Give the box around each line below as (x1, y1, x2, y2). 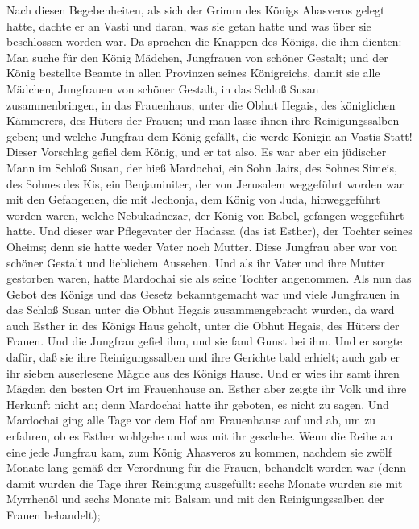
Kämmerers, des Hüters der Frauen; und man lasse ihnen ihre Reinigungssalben (6, 112, 400, 129)
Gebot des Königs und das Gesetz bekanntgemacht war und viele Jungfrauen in (6, 285, 400, 302)
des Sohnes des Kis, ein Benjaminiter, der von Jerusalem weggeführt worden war (6, 175, 404, 192)
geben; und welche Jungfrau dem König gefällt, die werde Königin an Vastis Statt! (6, 127, 413, 144)
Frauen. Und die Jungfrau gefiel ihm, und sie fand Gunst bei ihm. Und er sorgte (6, 333, 403, 349)
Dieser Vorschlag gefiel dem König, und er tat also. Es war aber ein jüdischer (6, 143, 387, 160)
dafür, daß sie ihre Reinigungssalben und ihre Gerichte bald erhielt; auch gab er (6, 349, 400, 366)
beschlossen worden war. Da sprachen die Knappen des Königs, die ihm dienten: (6, 33, 402, 50)
